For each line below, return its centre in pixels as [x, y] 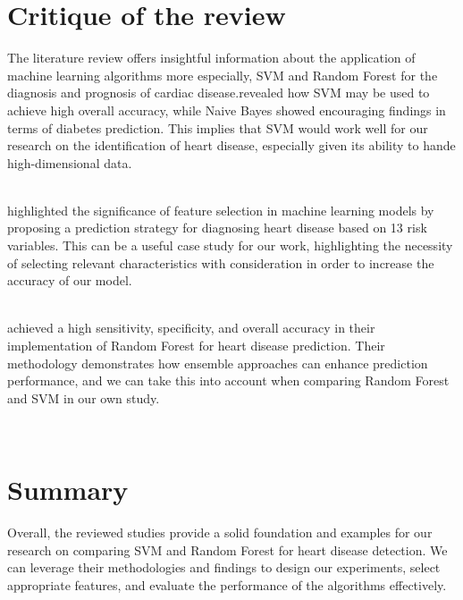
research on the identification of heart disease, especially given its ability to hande [231, 145]
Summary [68, 490]
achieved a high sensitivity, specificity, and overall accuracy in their [191, 328]
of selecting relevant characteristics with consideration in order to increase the [221, 262]
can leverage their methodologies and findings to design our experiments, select [224, 567]
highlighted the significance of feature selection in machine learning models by [221, 210]
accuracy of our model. [70, 280]
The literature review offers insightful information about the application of [211, 58]
